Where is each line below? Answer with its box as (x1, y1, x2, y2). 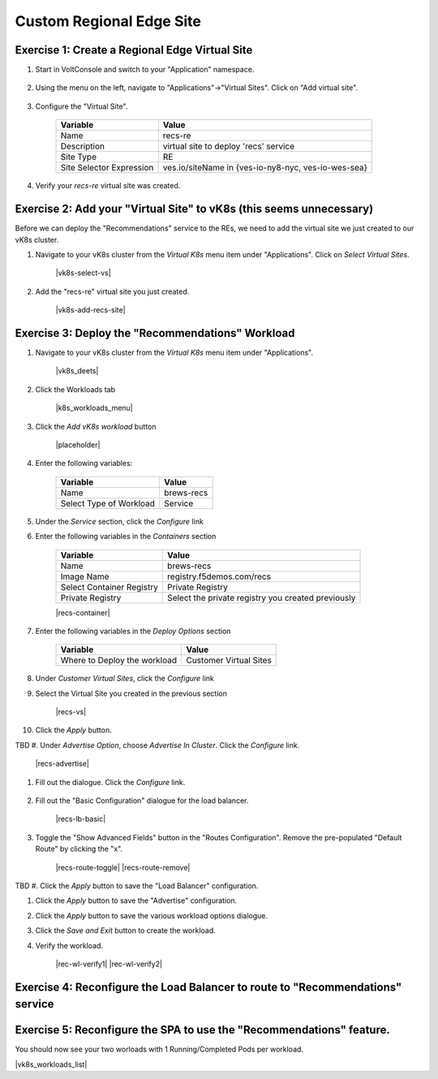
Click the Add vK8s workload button (35, 421, 157, 431)
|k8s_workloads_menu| (55, 403, 133, 413)
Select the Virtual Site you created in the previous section (35, 688, 227, 698)
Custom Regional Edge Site (15, 12, 202, 30)
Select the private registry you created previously (167, 592, 356, 603)
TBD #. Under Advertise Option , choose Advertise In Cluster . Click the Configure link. (15, 740, 300, 750)
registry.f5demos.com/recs (167, 571, 272, 582)
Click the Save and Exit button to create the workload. (35, 926, 217, 935)
